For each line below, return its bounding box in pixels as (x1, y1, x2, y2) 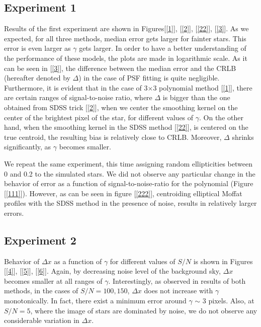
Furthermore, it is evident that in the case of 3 (4, 82, 148, 93)
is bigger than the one (162, 92, 230, 103)
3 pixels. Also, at (202, 295, 254, 306)
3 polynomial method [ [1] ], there (153, 82, 252, 93)
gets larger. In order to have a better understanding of (79, 43, 246, 53)
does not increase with (144, 285, 213, 296)
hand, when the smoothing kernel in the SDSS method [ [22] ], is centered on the (4, 122, 248, 132)
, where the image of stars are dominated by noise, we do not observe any (30, 305, 257, 315)
